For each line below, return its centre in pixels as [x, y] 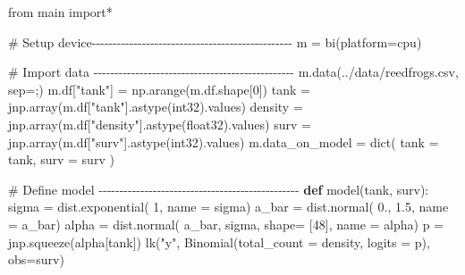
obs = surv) [36, 259]
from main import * [60, 12]
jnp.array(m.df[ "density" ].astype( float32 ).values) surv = [160, 124]
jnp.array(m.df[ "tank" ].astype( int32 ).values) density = [156, 107]
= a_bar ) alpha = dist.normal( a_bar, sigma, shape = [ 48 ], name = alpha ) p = [226, 224]
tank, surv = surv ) [61, 159]
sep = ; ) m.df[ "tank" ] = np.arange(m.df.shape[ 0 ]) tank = [159, 89]
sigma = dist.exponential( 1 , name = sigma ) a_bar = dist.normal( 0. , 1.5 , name [228, 207]
